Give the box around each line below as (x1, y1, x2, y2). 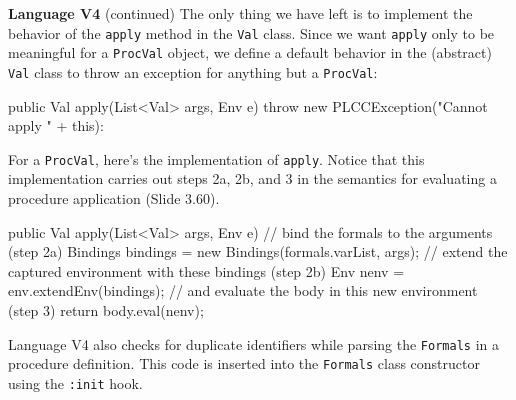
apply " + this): (8, 115, 104, 136)
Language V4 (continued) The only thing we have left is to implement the (8, 3, 473, 23)
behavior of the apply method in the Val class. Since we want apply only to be (8, 22, 495, 43)
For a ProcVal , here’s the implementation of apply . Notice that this (8, 148, 425, 169)
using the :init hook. (8, 372, 143, 393)
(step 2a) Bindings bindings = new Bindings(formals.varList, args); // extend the (8, 241, 508, 262)
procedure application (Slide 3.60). (8, 188, 220, 208)
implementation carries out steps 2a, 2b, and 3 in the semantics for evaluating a (8, 168, 497, 189)
